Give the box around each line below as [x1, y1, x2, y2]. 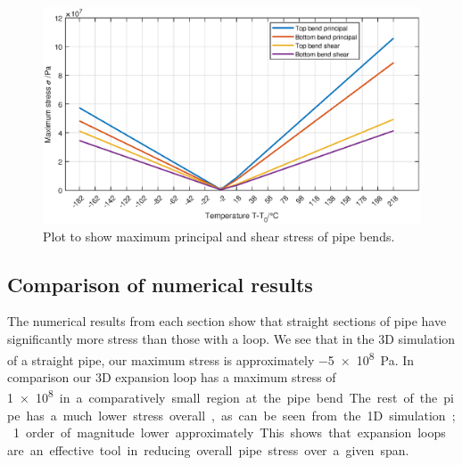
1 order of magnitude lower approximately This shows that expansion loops [12, 423, 446, 442]
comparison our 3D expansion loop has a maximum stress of [7, 367, 336, 386]
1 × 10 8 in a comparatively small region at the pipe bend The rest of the [7, 386, 438, 407]
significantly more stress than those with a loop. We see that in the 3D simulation [7, 330, 456, 348]
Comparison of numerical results [7, 270, 313, 298]
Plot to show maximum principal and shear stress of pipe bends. [43, 226, 395, 245]
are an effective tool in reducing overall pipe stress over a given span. [7, 440, 409, 459]
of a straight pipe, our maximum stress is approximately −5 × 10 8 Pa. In [7, 347, 415, 369]
